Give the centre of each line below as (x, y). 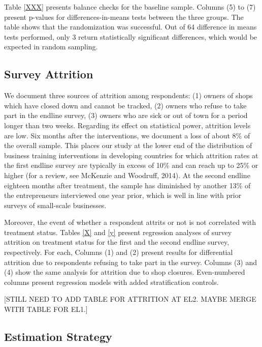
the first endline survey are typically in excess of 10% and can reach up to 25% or (131, 165)
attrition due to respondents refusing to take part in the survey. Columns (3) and (131, 262)
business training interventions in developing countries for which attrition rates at (131, 155)
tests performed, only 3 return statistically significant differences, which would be (131, 36)
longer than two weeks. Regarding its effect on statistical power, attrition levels (127, 125)
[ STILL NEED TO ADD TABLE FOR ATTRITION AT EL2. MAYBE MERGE (130, 299)
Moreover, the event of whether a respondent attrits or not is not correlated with (130, 222)
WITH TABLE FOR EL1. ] (46, 309)
